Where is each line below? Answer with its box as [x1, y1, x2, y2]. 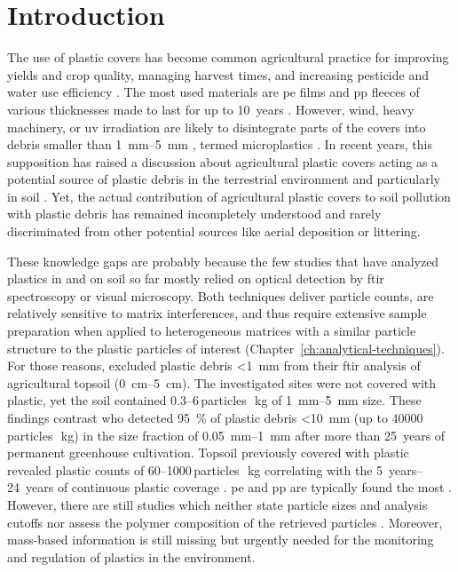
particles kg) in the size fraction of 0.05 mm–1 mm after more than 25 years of [7, 425, 446, 444]
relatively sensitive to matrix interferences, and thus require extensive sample [7, 304, 427, 322]
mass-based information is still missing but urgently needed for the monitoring [7, 530, 434, 549]
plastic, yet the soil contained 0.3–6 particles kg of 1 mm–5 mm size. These [7, 391, 422, 409]
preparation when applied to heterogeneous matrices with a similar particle [7, 322, 416, 340]
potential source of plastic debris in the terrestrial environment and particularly [7, 170, 440, 188]
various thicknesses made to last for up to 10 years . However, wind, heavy [7, 99, 415, 118]
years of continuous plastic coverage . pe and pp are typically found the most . [25, 478, 452, 497]
